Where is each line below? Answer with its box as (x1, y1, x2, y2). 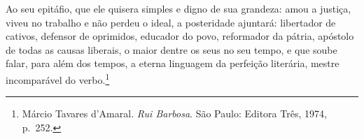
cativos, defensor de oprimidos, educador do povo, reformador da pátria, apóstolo (6, 29, 354, 43)
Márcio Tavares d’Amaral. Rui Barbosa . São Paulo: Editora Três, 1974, (22, 106, 327, 121)
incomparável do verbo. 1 (6, 70, 110, 87)
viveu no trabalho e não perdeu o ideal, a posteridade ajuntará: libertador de (6, 15, 336, 29)
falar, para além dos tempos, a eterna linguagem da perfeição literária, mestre (6, 56, 339, 71)
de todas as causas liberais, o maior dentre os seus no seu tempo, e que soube (6, 42, 337, 57)
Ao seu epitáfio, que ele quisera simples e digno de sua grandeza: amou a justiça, (6, 1, 351, 15)
